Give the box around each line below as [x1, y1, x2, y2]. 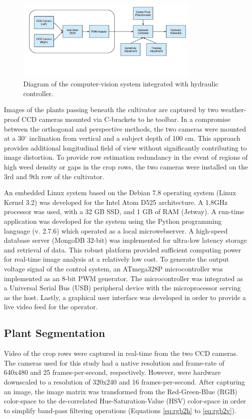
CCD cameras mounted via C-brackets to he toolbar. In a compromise [21, 114, 231, 124]
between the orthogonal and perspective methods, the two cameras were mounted [4, 123, 246, 134]
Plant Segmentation [4, 325, 105, 340]
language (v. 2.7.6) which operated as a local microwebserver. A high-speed [4, 225, 228, 235]
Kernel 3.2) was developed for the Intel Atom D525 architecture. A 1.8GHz [4, 197, 228, 207]
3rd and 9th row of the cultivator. [4, 171, 104, 181]
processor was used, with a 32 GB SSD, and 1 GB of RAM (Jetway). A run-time [4, 206, 245, 217]
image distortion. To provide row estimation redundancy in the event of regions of [4, 152, 248, 162]
